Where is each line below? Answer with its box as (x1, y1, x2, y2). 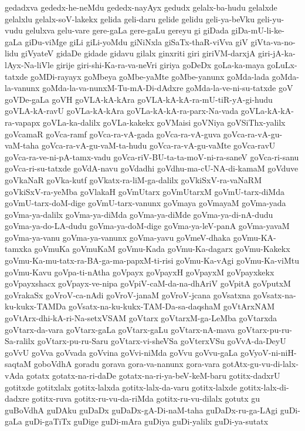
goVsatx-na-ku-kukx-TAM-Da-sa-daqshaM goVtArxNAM (69, 300, 274, 312)
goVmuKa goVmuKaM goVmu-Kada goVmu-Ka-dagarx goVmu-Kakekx (34, 243, 290, 255)
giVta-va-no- (250, 35, 296, 48)
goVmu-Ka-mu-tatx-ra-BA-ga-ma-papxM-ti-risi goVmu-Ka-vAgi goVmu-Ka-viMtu (5, 254, 300, 267)
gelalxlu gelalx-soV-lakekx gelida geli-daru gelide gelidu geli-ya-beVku (5, 12, 255, 25)
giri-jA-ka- (258, 47, 296, 59)
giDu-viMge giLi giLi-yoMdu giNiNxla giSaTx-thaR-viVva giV (25, 35, 248, 48)
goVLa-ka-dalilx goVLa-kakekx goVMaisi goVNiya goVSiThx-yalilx (42, 116, 286, 128)
